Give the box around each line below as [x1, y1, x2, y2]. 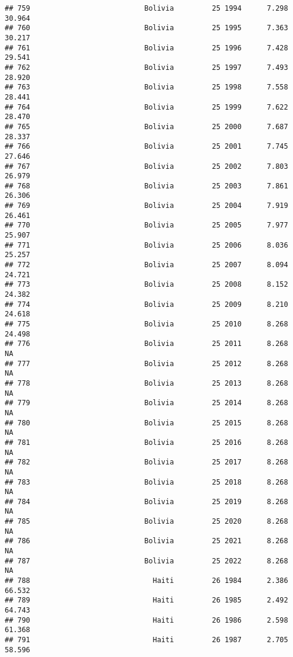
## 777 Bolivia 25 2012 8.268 [5, 359, 288, 368]
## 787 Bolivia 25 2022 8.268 [5, 556, 288, 565]
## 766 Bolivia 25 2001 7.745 [5, 142, 288, 151]
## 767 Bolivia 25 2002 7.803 [5, 162, 288, 171]
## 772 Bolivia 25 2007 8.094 [5, 261, 288, 270]
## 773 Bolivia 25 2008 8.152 [5, 280, 288, 289]
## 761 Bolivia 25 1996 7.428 [5, 43, 288, 52]
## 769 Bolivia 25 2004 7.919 [5, 201, 288, 210]
